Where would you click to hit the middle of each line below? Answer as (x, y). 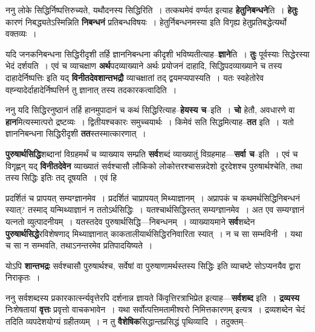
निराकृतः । (23, 277)
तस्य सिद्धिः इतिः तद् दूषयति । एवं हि (61, 177)
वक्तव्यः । (21, 34)
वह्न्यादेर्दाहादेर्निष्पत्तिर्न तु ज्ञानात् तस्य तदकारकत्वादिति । (91, 89)
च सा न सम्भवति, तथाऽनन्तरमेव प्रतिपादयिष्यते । (79, 245)
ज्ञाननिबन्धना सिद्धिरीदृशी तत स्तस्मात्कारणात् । (76, 133)
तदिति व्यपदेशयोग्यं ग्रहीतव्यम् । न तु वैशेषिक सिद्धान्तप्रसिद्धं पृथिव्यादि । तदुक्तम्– (126, 321)
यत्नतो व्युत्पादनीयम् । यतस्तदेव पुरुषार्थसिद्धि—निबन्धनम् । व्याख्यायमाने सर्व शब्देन (130, 221)
